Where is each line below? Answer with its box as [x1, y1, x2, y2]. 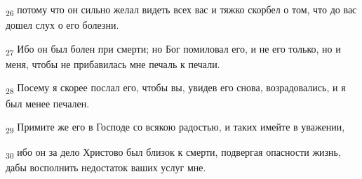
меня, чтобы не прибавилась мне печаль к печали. [6, 56, 220, 71]
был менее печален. [6, 95, 90, 110]
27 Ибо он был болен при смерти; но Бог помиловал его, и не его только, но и [6, 41, 341, 58]
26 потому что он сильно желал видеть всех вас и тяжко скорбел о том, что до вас [6, 2, 357, 18]
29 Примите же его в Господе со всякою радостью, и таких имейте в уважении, [6, 119, 345, 135]
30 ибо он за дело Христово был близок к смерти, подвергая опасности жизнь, [6, 145, 341, 161]
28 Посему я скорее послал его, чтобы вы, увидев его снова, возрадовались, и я [6, 80, 346, 97]
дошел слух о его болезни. [6, 18, 119, 32]
